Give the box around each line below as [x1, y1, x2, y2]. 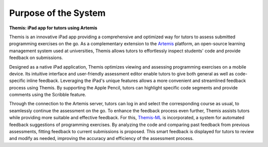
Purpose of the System [9, 7, 106, 18]
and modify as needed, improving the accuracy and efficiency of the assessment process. [9, 136, 194, 142]
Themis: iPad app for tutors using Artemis [9, 25, 98, 31]
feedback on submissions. [9, 55, 63, 61]
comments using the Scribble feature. [9, 92, 86, 98]
